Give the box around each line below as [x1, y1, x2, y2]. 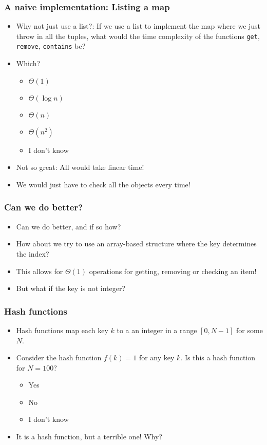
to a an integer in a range [117, 324, 197, 335]
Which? [16, 58, 41, 69]
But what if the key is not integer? [16, 283, 126, 294]
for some [236, 324, 263, 335]
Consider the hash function [16, 352, 102, 363]
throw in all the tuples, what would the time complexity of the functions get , [16, 30, 260, 41]
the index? [16, 248, 49, 259]
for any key [139, 352, 175, 363]
